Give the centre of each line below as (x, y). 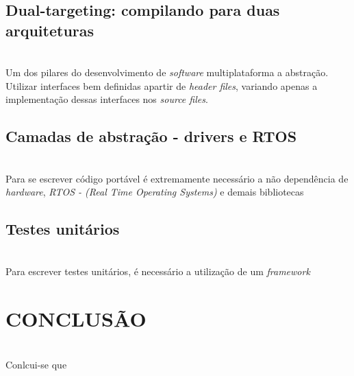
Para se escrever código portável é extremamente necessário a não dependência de (177, 178)
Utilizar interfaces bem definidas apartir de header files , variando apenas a (162, 85)
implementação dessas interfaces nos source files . (107, 99)
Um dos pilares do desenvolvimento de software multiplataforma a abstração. (167, 72)
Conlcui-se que (36, 365)
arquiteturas (50, 30)
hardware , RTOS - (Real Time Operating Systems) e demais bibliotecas (155, 192)
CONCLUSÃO (76, 318)
